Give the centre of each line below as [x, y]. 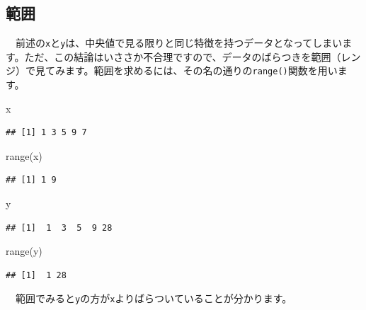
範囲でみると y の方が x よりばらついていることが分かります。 [154, 298]
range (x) [24, 155]
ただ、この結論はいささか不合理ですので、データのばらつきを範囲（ [183, 56]
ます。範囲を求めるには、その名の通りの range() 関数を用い [201, 70]
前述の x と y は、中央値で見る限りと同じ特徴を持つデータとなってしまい [179, 43]
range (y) [24, 251]
